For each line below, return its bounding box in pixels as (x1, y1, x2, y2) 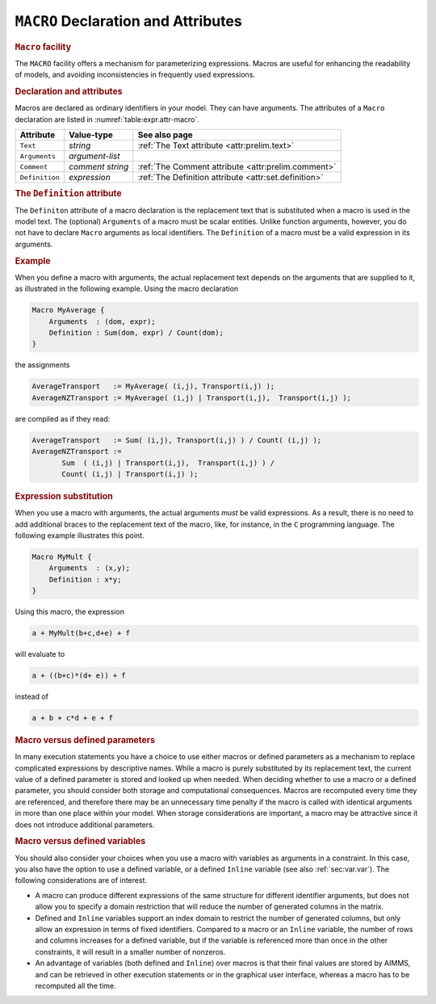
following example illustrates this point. (15, 530, 145, 540)
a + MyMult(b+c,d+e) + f (31, 628, 131, 638)
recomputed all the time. (35, 981, 116, 990)
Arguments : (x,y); (48, 564, 131, 573)
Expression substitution (15, 490, 113, 502)
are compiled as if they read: (15, 414, 111, 423)
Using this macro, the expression (15, 607, 125, 617)
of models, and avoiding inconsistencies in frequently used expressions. (15, 69, 256, 80)
